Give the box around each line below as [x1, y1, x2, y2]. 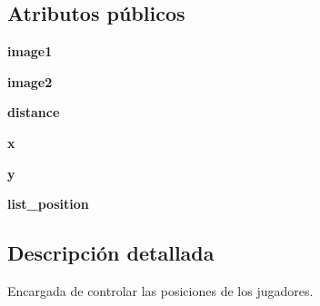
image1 [7, 42, 53, 61]
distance [7, 103, 60, 122]
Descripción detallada [7, 239, 215, 267]
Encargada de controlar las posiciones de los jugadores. [7, 281, 314, 300]
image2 [7, 72, 53, 91]
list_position [7, 194, 89, 213]
